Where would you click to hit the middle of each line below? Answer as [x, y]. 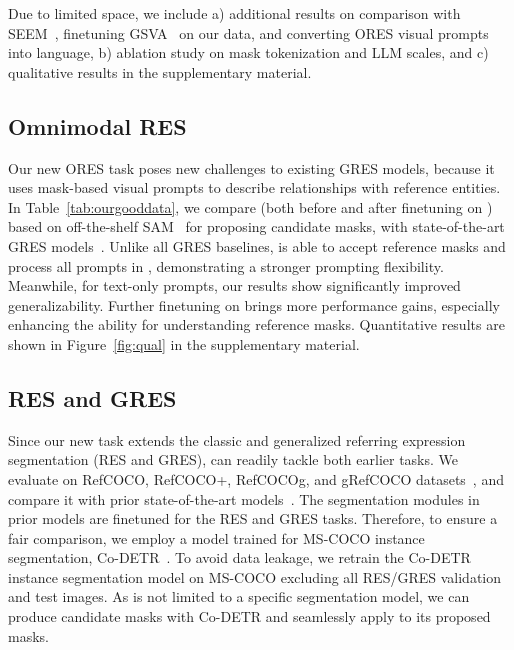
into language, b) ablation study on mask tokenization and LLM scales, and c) [248, 52]
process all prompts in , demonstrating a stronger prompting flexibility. [226, 265]
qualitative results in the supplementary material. [160, 71]
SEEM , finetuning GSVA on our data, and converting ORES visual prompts [248, 32]
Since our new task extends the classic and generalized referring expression [237, 439]
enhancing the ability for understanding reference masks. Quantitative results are [256, 324]
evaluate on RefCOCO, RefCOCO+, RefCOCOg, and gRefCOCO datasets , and [256, 478]
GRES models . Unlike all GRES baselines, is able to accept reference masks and [257, 245]
